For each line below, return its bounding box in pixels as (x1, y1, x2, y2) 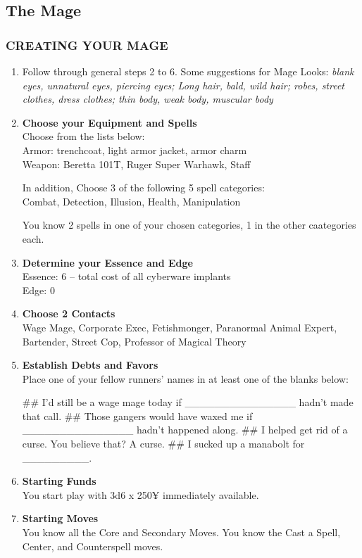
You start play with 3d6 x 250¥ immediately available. (22, 487, 259, 502)
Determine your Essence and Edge (22, 255, 193, 270)
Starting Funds (22, 474, 96, 488)
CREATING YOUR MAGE (6, 36, 168, 53)
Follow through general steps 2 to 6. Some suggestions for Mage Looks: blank (22, 64, 354, 78)
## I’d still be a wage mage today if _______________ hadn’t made (22, 395, 354, 410)
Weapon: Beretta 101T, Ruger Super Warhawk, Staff (22, 156, 251, 171)
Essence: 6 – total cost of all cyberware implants (22, 269, 231, 284)
